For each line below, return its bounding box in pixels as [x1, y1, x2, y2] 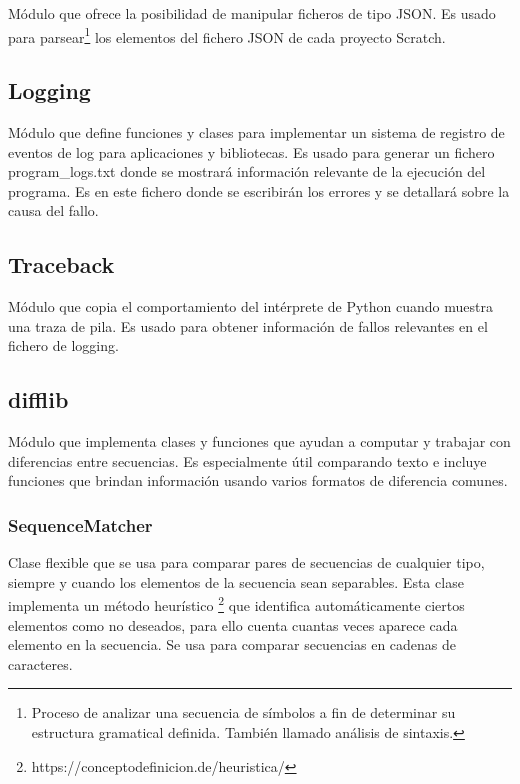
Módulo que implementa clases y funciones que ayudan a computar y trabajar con [8, 431, 511, 452]
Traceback [8, 249, 115, 280]
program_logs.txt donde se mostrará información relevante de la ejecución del [8, 161, 486, 182]
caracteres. [8, 653, 73, 674]
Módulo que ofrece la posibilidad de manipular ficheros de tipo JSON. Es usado [8, 3, 496, 23]
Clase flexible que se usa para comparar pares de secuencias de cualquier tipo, [8, 552, 485, 573]
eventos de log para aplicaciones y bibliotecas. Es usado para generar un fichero [8, 141, 495, 162]
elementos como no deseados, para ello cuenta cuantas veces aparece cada [8, 614, 458, 635]
